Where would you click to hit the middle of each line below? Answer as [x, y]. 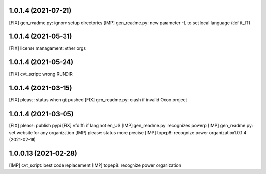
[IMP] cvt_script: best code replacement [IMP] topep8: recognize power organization [95, 165]
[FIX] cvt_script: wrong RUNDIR [41, 74]
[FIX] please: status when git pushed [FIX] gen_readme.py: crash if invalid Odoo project [98, 100]
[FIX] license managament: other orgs [48, 48]
